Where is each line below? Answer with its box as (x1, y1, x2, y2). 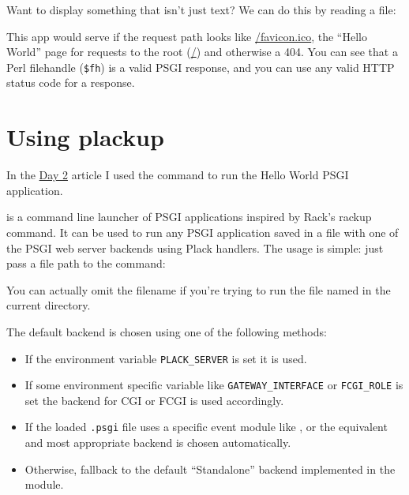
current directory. (6, 297, 91, 313)
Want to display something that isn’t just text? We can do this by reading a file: (6, 2, 396, 17)
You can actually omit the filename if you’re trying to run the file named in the (6, 281, 391, 298)
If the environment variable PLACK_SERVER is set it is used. (24, 350, 307, 366)
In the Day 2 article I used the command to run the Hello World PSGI (6, 167, 349, 183)
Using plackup (6, 121, 164, 153)
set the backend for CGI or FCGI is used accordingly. (24, 392, 284, 408)
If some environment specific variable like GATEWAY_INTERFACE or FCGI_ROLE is (24, 377, 403, 393)
